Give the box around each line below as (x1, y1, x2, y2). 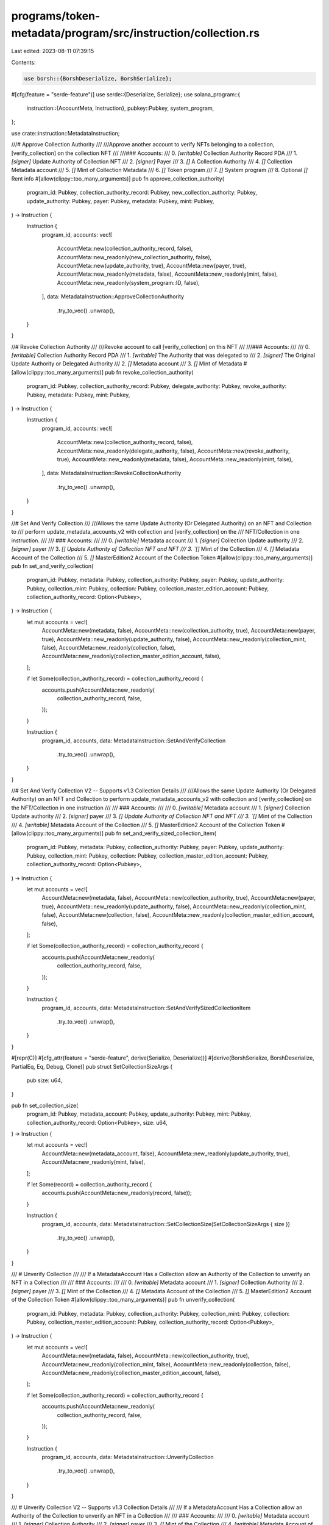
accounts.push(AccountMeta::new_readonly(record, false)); (41, 1189, 192, 1197)
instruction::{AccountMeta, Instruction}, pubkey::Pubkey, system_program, (26, 104, 214, 112)
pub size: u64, (26, 1077, 63, 1084)
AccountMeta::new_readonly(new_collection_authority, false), (57, 253, 212, 260)
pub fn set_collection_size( (11, 1102, 79, 1109)
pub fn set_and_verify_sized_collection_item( (104, 830, 216, 837)
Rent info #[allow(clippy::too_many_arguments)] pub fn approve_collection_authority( (11, 174, 225, 182)
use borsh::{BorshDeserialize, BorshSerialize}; (24, 75, 172, 82)
